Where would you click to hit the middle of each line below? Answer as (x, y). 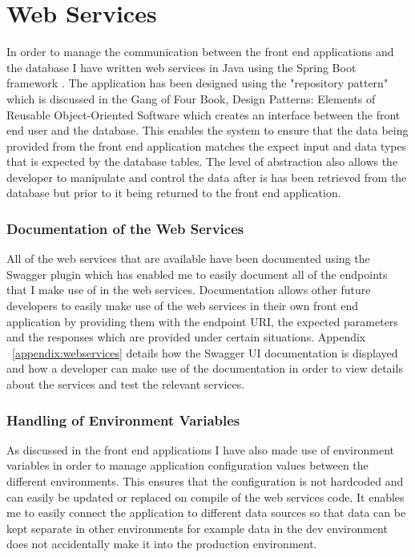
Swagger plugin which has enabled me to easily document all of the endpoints (197, 274)
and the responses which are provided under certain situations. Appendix (186, 337)
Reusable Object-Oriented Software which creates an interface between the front (203, 114)
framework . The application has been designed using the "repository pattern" (197, 83)
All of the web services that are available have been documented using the (188, 258)
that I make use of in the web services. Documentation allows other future (189, 290)
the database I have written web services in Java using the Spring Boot (181, 67)
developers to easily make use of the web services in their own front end (183, 306)
